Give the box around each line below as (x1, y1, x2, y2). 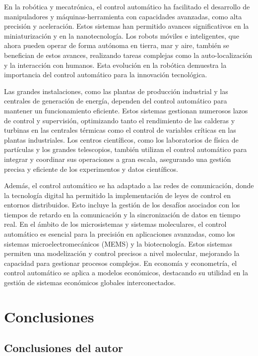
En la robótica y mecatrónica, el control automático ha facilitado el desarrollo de (4, 1, 250, 11)
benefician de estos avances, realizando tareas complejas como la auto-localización (4, 50, 253, 60)
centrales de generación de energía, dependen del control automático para (4, 96, 227, 106)
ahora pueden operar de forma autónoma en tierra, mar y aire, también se (4, 40, 229, 51)
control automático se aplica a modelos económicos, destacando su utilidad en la (4, 267, 248, 278)
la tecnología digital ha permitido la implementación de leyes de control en (4, 190, 231, 200)
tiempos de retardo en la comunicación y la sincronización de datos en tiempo (4, 209, 241, 219)
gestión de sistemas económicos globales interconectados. (4, 277, 176, 288)
